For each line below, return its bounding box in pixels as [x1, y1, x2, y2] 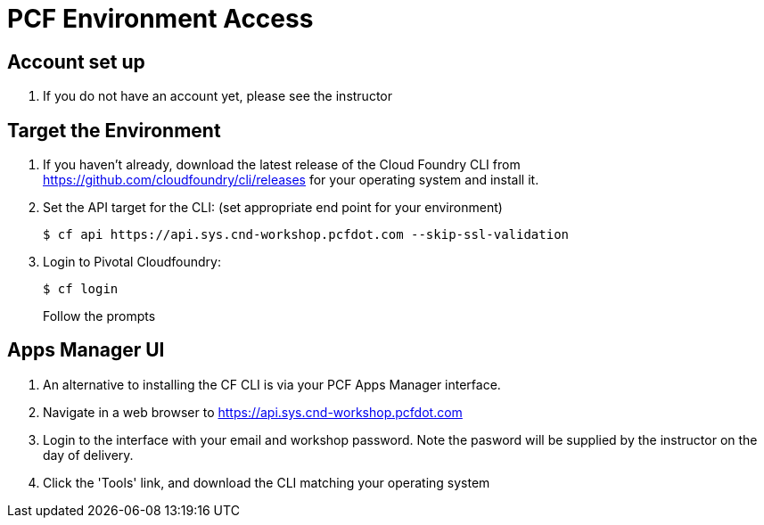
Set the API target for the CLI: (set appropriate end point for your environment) [43, 200, 503, 216]
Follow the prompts [43, 308, 156, 324]
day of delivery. [43, 447, 134, 463]
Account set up [7, 50, 145, 73]
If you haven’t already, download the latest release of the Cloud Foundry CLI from [43, 157, 521, 173]
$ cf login [43, 282, 119, 297]
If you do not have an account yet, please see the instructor [43, 88, 393, 104]
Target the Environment [7, 119, 221, 142]
